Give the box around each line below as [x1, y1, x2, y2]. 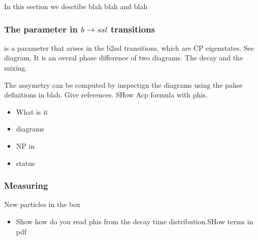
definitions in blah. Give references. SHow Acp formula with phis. [4, 89, 208, 100]
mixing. [4, 62, 27, 73]
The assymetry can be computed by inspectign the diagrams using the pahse [4, 79, 243, 90]
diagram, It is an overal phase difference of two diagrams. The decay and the [4, 52, 243, 63]
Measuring [4, 179, 48, 192]
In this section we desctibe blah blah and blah [4, 1, 148, 11]
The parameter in [4, 22, 78, 35]
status [16, 157, 35, 168]
